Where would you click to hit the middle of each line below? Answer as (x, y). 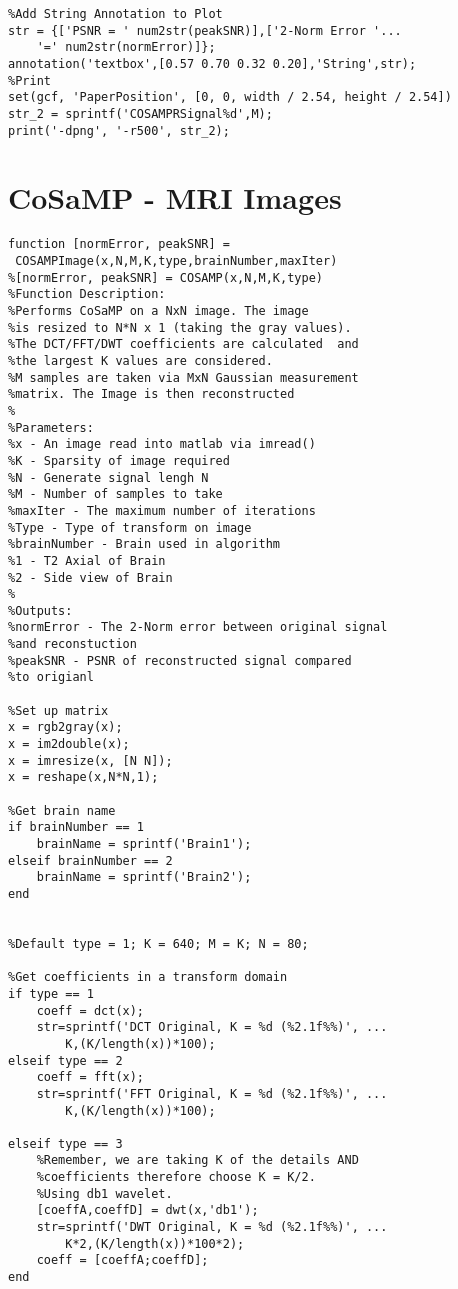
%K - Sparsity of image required (119, 460)
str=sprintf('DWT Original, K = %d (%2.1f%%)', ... (212, 1227)
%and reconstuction (72, 644)
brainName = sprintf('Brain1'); (144, 844)
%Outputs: (40, 610)
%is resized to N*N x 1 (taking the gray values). (180, 327)
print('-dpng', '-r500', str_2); (119, 130)
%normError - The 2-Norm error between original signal (198, 627)
